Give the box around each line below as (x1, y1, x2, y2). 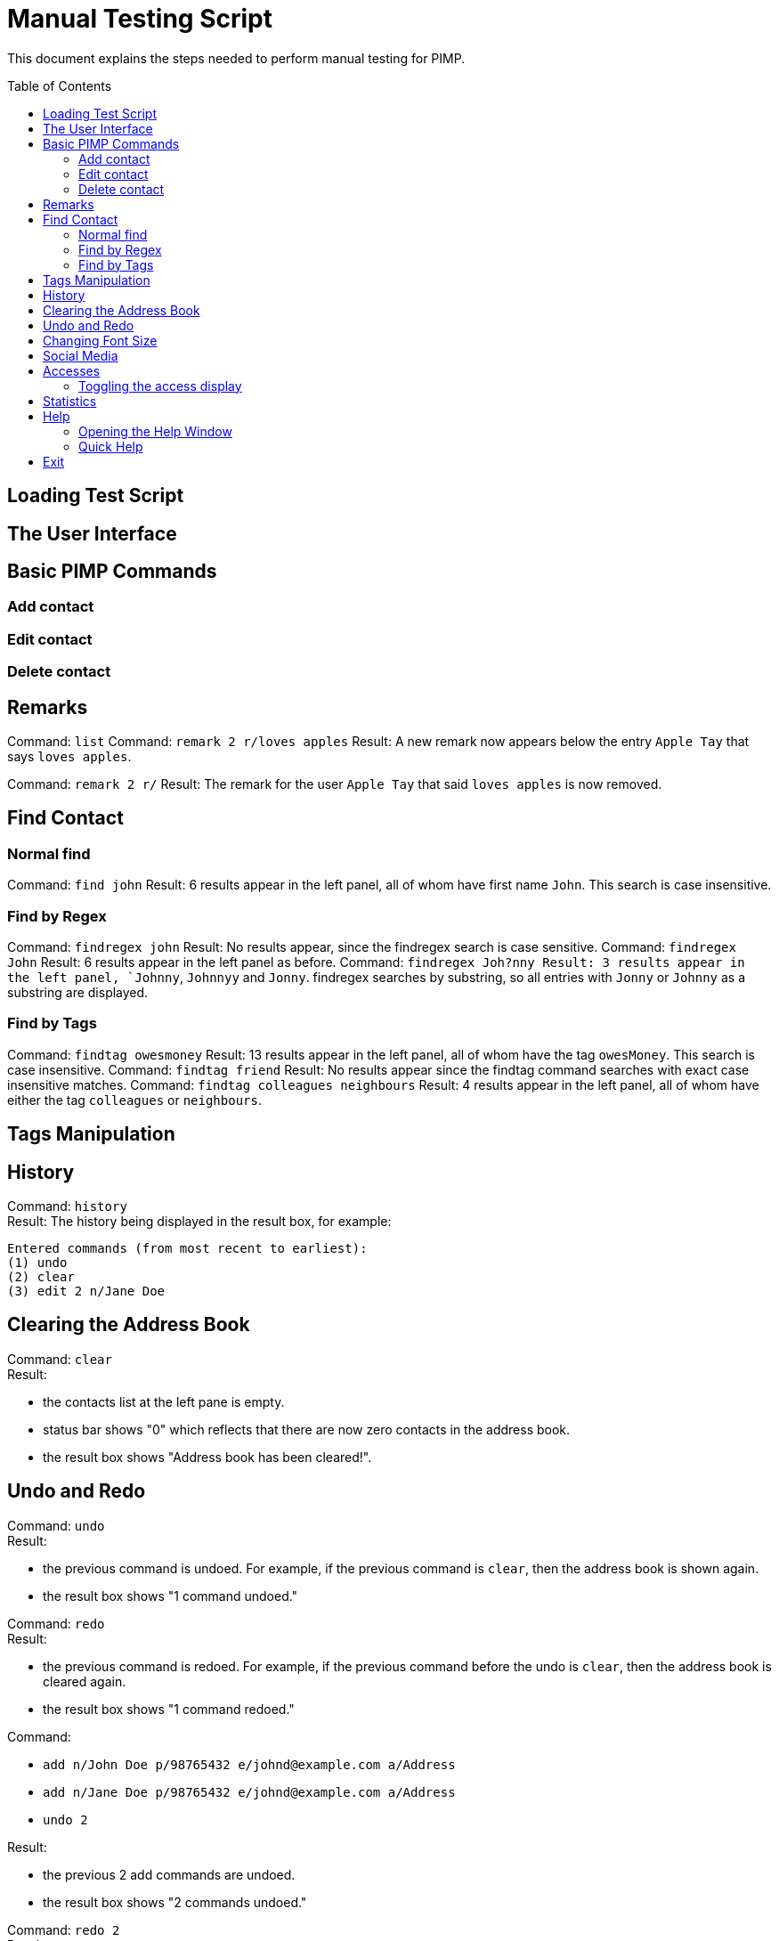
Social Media (43, 347, 118, 363)
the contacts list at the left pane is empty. (43, 1393, 285, 1409)
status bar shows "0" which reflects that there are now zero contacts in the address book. (43, 1421, 571, 1437)
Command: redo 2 (7, 1921, 120, 1937)
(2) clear (7, 1270, 75, 1285)
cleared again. (43, 1673, 126, 1689)
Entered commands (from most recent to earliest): (7, 1241, 368, 1256)
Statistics (43, 393, 97, 409)
